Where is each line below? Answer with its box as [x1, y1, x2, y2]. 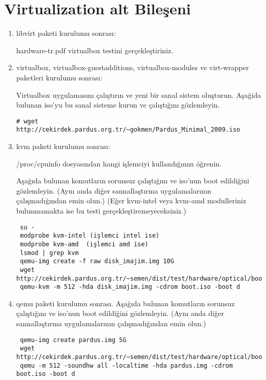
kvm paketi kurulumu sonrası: [16, 141, 110, 151]
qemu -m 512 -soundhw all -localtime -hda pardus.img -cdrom [19, 362, 233, 369]
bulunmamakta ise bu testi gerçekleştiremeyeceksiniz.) [16, 205, 187, 216]
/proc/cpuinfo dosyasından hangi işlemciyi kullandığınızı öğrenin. [16, 158, 221, 168]
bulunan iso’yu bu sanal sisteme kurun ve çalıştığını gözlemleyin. [16, 99, 220, 110]
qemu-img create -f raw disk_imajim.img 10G [19, 258, 174, 265]
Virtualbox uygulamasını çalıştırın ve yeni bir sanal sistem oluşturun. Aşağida [16, 89, 261, 100]
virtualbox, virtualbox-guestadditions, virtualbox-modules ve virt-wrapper [16, 62, 249, 73]
